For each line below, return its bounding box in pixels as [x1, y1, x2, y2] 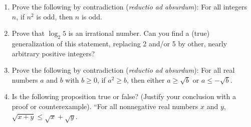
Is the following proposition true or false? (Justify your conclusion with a [12, 91, 236, 102]
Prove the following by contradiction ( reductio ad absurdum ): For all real [12, 65, 235, 75]
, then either [127, 74, 165, 85]
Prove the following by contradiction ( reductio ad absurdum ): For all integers [12, 1, 247, 11]
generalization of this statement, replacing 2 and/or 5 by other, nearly [12, 38, 227, 48]
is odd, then [36, 11, 73, 21]
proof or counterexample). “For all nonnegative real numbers [12, 101, 198, 111]
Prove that [12, 28, 45, 38]
